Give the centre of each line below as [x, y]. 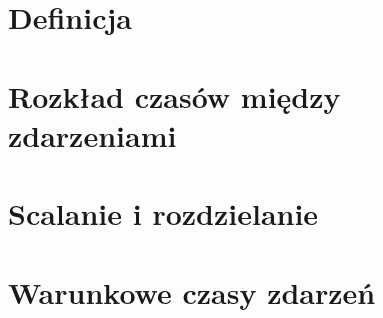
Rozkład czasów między [174, 95]
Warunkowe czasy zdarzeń [192, 291]
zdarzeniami [92, 134]
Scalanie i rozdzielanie [163, 213]
